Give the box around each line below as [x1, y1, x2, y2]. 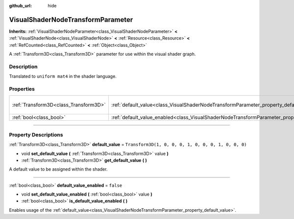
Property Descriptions [9, 131, 63, 138]
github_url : [9, 3, 32, 8]
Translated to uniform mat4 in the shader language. [9, 73, 117, 79]
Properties [9, 86, 35, 92]
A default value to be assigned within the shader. [9, 166, 108, 172]
